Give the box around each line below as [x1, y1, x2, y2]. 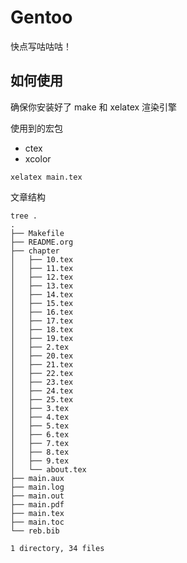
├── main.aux [10, 473, 65, 483]
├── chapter [10, 246, 60, 256]
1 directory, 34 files [10, 543, 105, 553]
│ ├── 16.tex [10, 307, 74, 317]
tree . [10, 211, 38, 221]
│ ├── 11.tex [10, 263, 74, 273]
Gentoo [10, 6, 73, 29]
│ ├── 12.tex [10, 272, 74, 282]
